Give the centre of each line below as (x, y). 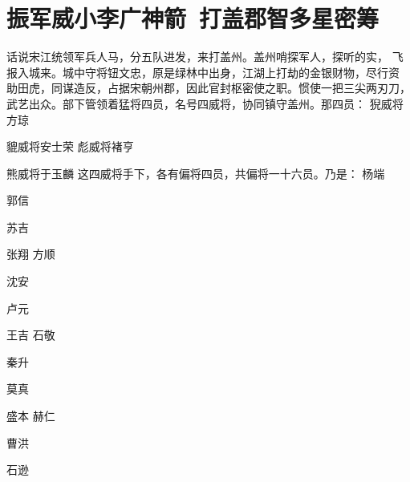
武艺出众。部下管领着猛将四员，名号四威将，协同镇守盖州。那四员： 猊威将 (205, 103)
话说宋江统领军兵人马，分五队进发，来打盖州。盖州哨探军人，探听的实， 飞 (205, 57)
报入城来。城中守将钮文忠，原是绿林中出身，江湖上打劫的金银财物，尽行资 (203, 72)
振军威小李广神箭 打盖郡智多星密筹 (193, 18)
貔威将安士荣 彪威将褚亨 (70, 146)
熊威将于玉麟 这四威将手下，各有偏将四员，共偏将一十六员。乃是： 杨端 (196, 173)
